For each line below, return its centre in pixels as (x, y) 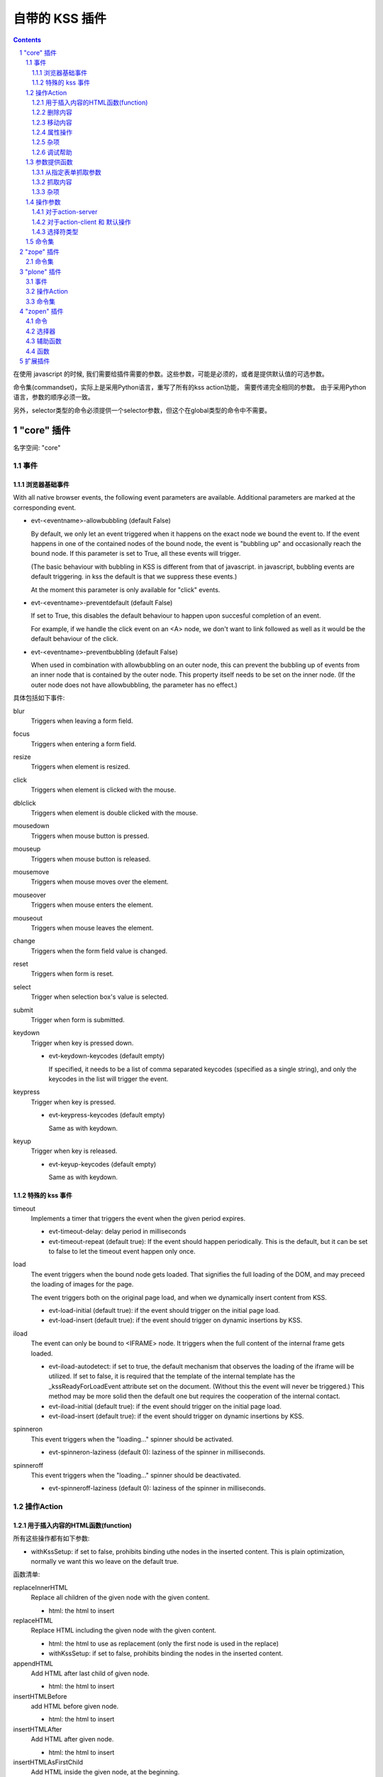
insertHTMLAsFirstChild (48, 1762)
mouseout (28, 918)
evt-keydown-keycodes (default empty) (107, 1056)
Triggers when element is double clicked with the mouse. (114, 813)
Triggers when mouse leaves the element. (92, 928)
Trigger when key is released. (74, 1151)
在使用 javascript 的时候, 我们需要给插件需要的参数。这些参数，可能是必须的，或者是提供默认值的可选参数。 (171, 374)
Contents (27, 40)
